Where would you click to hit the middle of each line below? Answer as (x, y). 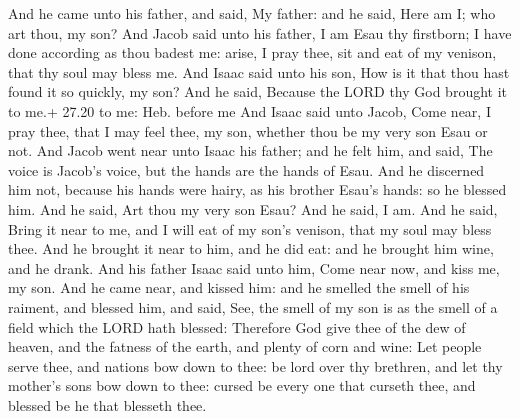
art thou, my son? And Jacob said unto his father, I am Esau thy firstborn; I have (260, 32)
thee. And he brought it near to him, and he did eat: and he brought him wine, (251, 248)
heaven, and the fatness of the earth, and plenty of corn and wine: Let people (245, 346)
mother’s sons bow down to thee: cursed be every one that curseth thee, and (242, 385)
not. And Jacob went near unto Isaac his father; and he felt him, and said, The (250, 150)
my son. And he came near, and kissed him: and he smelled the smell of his (239, 287)
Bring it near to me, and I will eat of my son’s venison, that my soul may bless (250, 228)
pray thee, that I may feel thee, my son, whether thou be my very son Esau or (248, 130)
